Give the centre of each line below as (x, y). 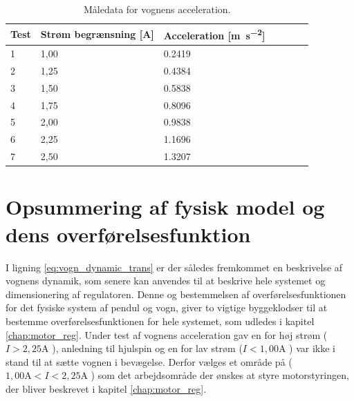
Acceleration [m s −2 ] (214, 35)
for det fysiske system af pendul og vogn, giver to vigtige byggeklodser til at (167, 307)
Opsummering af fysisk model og (165, 207)
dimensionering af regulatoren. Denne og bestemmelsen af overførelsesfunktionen (176, 294)
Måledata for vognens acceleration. (157, 9)
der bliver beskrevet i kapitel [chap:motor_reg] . (106, 388)
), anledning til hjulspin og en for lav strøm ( (147, 348)
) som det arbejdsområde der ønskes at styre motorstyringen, (220, 375)
